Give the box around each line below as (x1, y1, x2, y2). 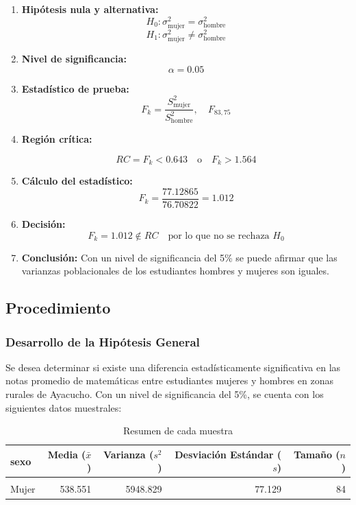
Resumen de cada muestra (123, 423, 233, 438)
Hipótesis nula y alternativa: (21, 2, 159, 16)
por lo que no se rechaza (168, 231, 270, 241)
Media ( (47, 447, 86, 461)
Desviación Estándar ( (175, 447, 282, 461)
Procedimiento (5, 297, 111, 318)
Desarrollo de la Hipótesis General (5, 333, 200, 350)
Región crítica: (21, 132, 92, 146)
